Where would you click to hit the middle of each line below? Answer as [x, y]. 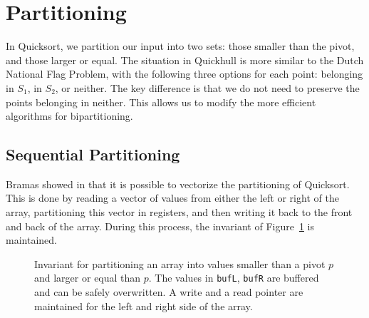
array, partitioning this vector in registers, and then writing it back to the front [179, 212]
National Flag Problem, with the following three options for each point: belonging [184, 74]
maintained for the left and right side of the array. [144, 306]
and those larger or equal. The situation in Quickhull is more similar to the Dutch [185, 60]
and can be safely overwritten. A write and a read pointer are [169, 292]
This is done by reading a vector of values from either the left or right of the [172, 198]
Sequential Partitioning [93, 154]
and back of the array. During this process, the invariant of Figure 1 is [160, 226]
